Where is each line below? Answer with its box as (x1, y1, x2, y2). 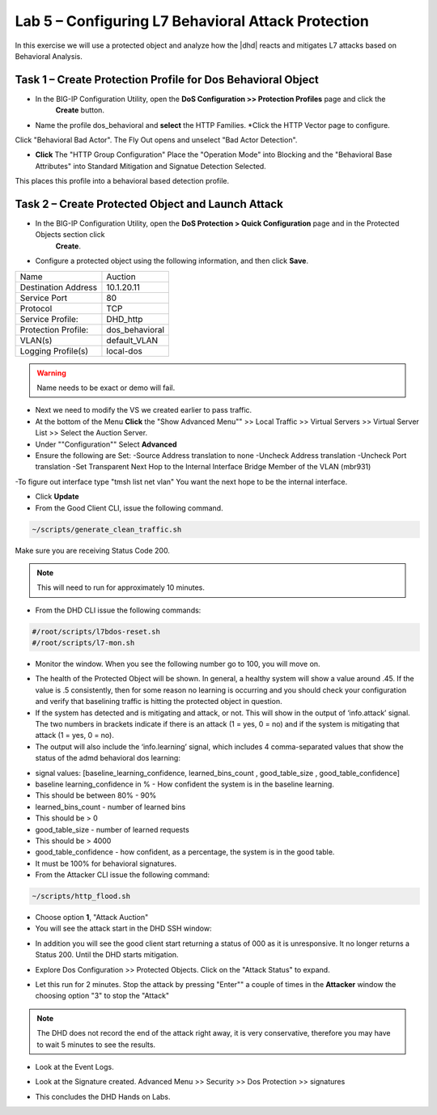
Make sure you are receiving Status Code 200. (15, 545, 170, 555)
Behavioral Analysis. (15, 51, 83, 61)
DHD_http (106, 313, 143, 324)
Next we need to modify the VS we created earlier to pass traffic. (35, 405, 252, 415)
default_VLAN (106, 334, 159, 346)
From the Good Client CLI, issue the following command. (35, 502, 223, 513)
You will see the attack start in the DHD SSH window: (35, 923, 212, 934)
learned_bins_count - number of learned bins (35, 802, 186, 812)
